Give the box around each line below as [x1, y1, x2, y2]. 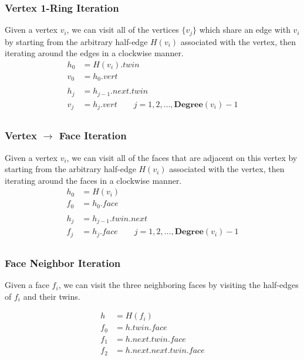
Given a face [5, 279, 49, 291]
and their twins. [23, 290, 80, 302]
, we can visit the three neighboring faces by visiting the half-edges [58, 279, 299, 291]
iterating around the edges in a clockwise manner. [5, 47, 184, 59]
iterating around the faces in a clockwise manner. [5, 174, 182, 186]
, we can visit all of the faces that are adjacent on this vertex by [66, 151, 298, 163]
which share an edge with [199, 23, 291, 36]
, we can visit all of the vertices [66, 23, 179, 36]
